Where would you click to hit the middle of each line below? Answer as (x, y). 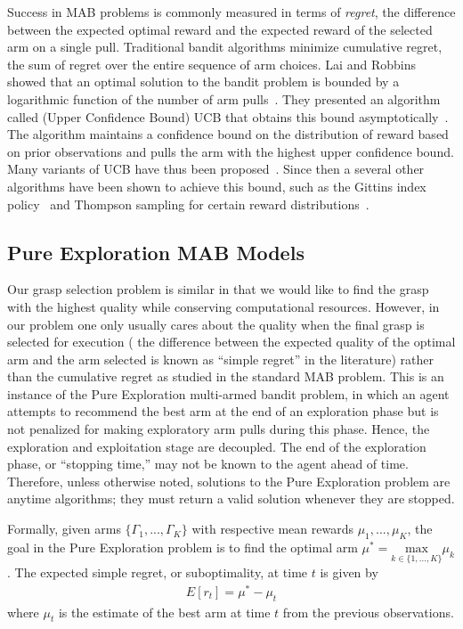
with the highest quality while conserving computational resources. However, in (223, 306)
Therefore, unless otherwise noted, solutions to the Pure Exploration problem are (229, 481)
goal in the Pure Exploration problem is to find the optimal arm (183, 547)
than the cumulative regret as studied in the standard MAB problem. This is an (226, 376)
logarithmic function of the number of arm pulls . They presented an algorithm (224, 98)
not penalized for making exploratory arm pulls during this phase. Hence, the (219, 429)
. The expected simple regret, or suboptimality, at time (158, 572)
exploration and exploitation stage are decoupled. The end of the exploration (217, 446)
